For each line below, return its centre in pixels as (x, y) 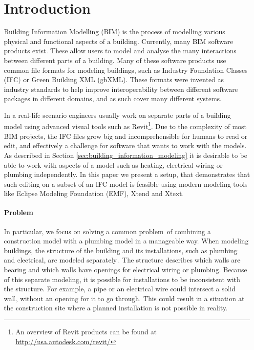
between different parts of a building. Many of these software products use (115, 60)
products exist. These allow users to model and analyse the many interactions (120, 51)
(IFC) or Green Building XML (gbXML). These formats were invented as (114, 79)
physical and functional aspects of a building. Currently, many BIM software (118, 41)
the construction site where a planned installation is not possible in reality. (116, 308)
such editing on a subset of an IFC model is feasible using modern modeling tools (126, 184)
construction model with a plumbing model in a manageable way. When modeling (126, 241)
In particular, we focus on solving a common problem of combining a (107, 231)
